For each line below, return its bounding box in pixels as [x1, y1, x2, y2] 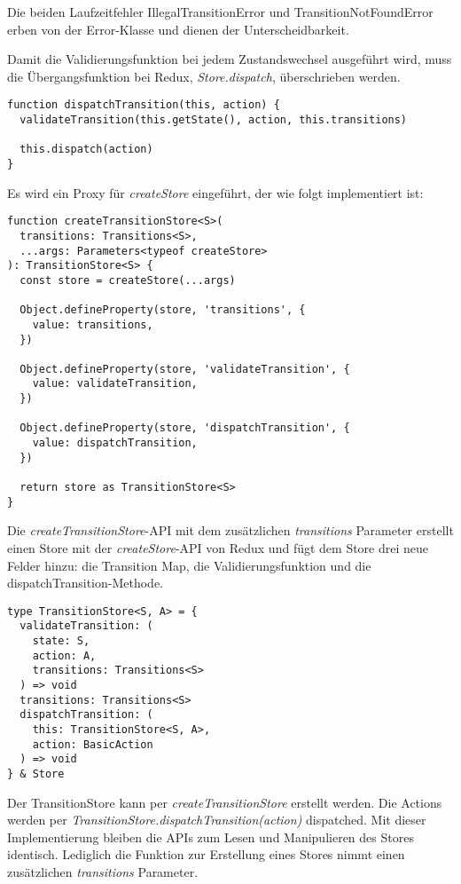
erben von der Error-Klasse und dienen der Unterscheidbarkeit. [7, 20, 349, 38]
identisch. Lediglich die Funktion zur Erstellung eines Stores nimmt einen [7, 845, 405, 864]
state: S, [32, 635, 90, 648]
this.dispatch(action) [20, 143, 153, 156]
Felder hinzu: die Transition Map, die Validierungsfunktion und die [7, 556, 371, 574]
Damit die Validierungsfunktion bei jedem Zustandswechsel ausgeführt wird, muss [7, 50, 452, 68]
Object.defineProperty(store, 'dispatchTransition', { [20, 422, 350, 435]
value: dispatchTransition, [32, 437, 198, 450]
